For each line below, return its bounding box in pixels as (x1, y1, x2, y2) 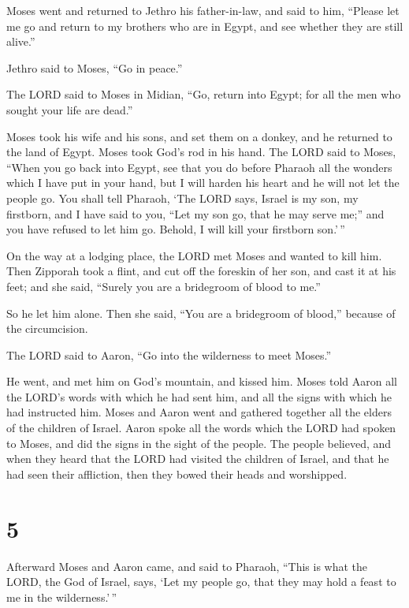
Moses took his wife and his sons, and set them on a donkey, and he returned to (6, 128, 392, 144)
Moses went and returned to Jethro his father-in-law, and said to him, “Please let (6, 2, 400, 18)
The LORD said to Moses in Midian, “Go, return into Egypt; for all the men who (6, 86, 401, 103)
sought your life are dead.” (6, 101, 133, 117)
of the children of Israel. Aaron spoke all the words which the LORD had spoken (6, 420, 396, 436)
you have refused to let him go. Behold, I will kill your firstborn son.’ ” (6, 221, 345, 237)
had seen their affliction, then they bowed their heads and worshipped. (6, 465, 348, 482)
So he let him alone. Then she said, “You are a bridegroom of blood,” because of (6, 304, 396, 321)
